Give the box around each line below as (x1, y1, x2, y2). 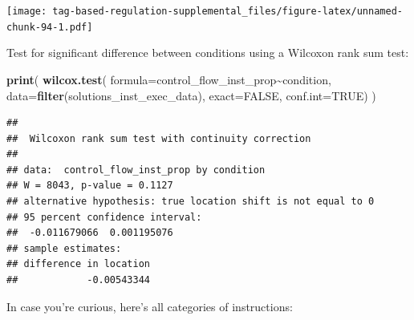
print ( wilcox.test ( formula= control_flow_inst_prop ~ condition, (6, 71, 331, 87)
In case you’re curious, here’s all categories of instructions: (6, 298, 293, 314)
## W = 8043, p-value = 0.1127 (6, 180, 173, 192)
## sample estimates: (6, 242, 122, 254)
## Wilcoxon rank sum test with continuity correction (6, 132, 311, 144)
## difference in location (6, 258, 150, 270)
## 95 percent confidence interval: (6, 211, 202, 223)
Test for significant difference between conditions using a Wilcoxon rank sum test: (6, 44, 409, 61)
